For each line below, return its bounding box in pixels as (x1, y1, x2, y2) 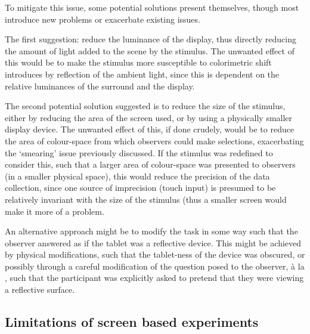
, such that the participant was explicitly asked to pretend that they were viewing (5, 271, 304, 284)
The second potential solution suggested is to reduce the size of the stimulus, (5, 100, 286, 112)
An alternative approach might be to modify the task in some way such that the (5, 225, 298, 237)
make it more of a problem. (5, 205, 104, 217)
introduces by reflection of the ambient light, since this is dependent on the (5, 67, 280, 80)
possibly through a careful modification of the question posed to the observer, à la (5, 259, 305, 272)
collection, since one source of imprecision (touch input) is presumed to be (5, 181, 276, 194)
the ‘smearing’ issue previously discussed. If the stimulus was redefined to (5, 146, 273, 159)
